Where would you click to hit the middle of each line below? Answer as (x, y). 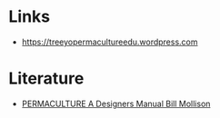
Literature (46, 79)
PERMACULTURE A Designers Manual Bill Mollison (116, 103)
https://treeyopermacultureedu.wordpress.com (110, 42)
